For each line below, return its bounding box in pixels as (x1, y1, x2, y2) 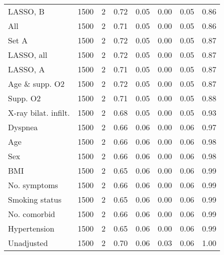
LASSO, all (8, 49, 47, 60)
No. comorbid (8, 208, 55, 220)
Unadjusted (8, 237, 48, 249)
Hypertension (8, 223, 55, 234)
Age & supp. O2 (8, 78, 65, 89)
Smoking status (8, 194, 62, 205)
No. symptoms (8, 179, 58, 191)
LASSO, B (8, 5, 45, 17)
